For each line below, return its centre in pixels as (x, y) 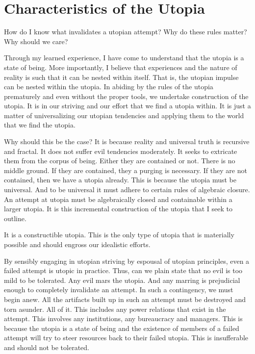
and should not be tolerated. (47, 347)
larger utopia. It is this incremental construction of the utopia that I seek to (118, 209)
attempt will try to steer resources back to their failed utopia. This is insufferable (126, 338)
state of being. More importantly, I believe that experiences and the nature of (121, 67)
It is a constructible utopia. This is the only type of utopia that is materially (119, 235)
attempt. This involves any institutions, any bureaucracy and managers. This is (123, 318)
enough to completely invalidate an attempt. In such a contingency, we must (119, 290)
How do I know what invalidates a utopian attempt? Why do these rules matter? (126, 32)
